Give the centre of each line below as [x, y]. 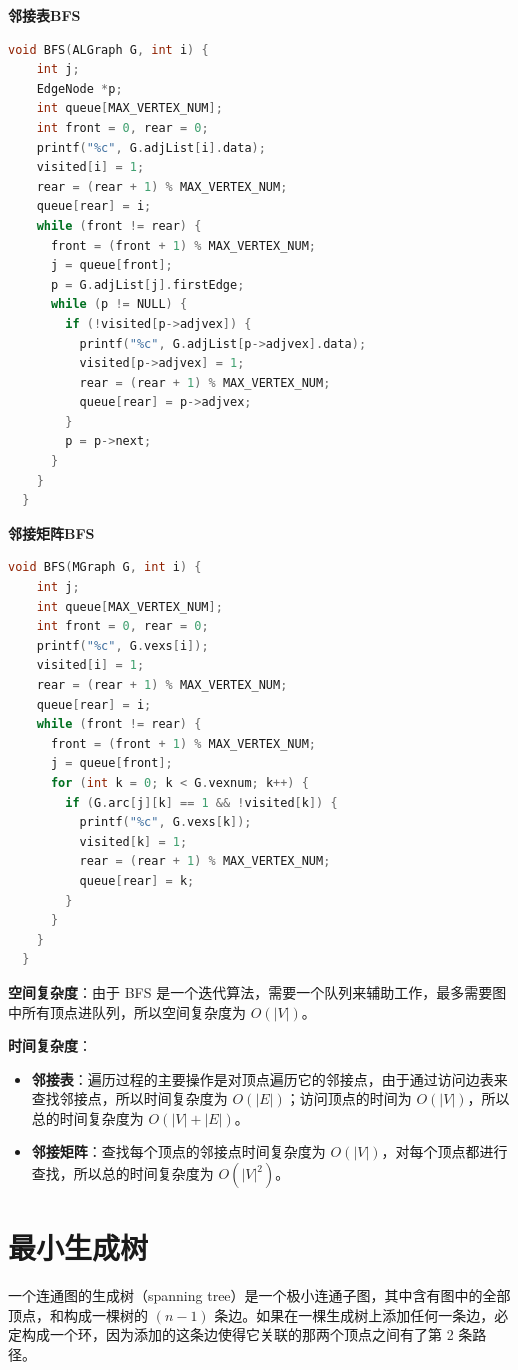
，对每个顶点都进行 [444, 1151]
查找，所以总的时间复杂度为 [122, 1173]
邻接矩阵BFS [51, 532]
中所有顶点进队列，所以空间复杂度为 [127, 1011]
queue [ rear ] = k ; [137, 880]
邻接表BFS [44, 15]
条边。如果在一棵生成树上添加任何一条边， [354, 1314]
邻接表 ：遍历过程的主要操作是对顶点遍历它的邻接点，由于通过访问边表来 [269, 1078]
